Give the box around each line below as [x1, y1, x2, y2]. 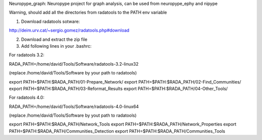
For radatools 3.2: [9, 52, 45, 58]
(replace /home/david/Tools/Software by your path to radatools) [9, 70, 137, 76]
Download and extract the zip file [21, 36, 87, 42]
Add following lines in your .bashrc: [21, 43, 92, 49]
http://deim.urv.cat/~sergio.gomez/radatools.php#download [9, 27, 130, 34]
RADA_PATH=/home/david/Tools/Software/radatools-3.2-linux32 [9, 61, 139, 67]
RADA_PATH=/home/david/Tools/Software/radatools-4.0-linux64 [9, 104, 139, 109]
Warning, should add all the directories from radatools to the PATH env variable [9, 10, 167, 16]
